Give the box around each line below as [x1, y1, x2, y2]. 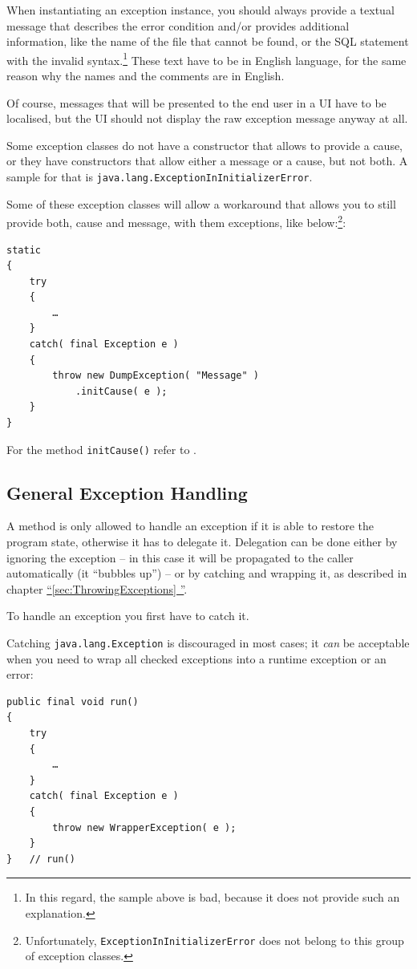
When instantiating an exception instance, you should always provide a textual [6, 2, 395, 18]
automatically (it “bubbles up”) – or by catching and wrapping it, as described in [6, 565, 407, 582]
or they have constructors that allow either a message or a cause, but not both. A [6, 152, 408, 169]
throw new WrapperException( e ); [52, 821, 237, 833]
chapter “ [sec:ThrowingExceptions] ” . [6, 580, 188, 597]
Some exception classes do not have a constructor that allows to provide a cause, [6, 136, 403, 153]
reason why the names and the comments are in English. [6, 67, 285, 84]
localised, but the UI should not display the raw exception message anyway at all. [6, 110, 408, 127]
